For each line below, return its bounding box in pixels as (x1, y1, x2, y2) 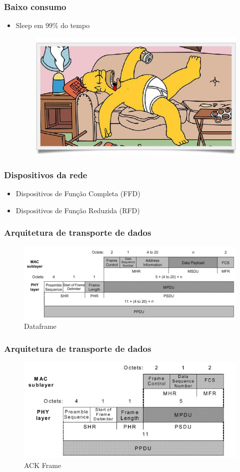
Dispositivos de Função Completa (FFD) (15, 188, 140, 198)
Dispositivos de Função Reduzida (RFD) (15, 205, 140, 215)
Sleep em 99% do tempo (15, 20, 90, 31)
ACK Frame (24, 459, 61, 470)
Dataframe (24, 321, 56, 331)
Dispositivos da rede (4, 168, 87, 181)
